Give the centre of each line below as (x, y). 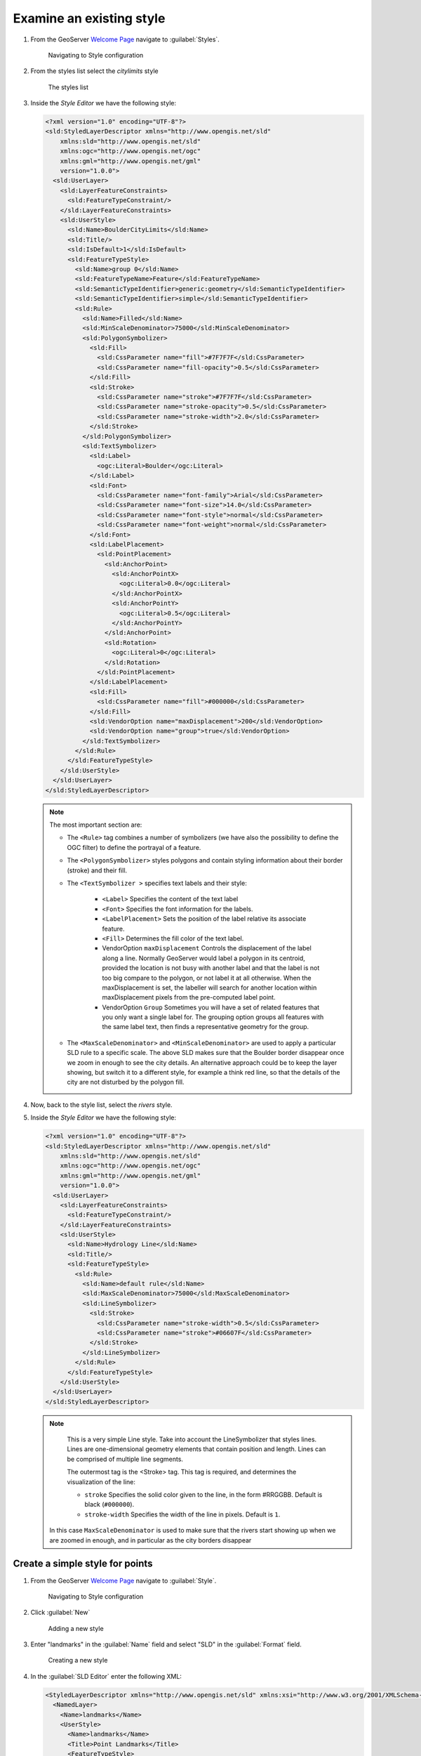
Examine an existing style (89, 18)
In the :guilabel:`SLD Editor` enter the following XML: (106, 1676)
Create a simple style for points (83, 1564)
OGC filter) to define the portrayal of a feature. (134, 847)
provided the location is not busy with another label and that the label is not (211, 968)
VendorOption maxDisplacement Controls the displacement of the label (207, 948)
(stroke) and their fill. (97, 870)
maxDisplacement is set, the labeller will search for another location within (209, 988)
